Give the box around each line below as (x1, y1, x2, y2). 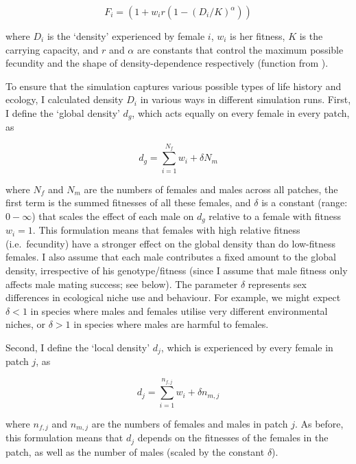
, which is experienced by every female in (161, 340, 333, 354)
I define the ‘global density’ (5, 105, 120, 120)
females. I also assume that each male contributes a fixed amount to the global (5, 250, 336, 264)
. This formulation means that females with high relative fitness (32, 223, 300, 237)
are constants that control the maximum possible (137, 42, 344, 56)
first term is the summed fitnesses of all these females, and (5, 195, 251, 210)
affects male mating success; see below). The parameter (5, 276, 238, 291)
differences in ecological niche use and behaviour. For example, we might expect (5, 290, 341, 305)
